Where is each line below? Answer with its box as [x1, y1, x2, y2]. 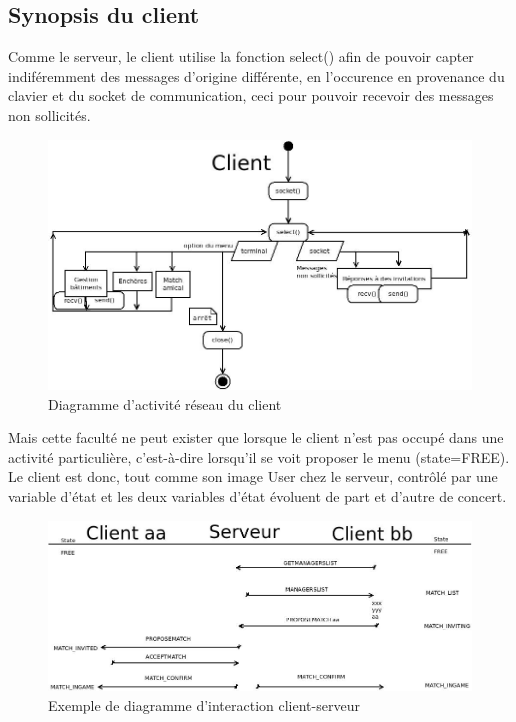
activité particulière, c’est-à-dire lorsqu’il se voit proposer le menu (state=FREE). [8, 446, 510, 467]
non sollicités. [8, 104, 91, 125]
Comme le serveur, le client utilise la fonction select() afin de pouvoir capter [8, 46, 474, 67]
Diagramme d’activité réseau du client [48, 393, 282, 414]
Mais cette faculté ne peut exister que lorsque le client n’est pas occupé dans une [8, 427, 504, 448]
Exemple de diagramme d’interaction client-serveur [48, 694, 360, 715]
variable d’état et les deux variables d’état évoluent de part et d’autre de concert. [8, 485, 507, 506]
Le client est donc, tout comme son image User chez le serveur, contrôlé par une [8, 466, 498, 487]
